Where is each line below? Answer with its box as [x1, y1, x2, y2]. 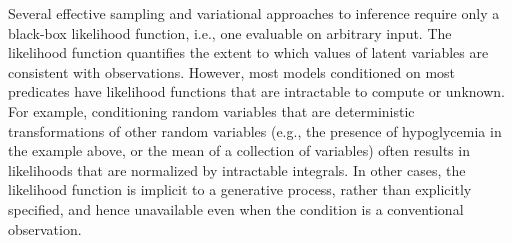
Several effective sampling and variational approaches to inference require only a [8, 3, 500, 23]
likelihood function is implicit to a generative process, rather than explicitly [8, 179, 472, 200]
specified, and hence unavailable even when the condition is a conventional [8, 198, 464, 219]
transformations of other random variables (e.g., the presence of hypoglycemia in [8, 120, 502, 141]
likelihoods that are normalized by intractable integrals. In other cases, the [8, 159, 466, 180]
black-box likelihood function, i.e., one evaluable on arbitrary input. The [8, 22, 452, 43]
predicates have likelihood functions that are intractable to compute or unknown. [8, 81, 505, 102]
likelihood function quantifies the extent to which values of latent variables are [8, 42, 489, 63]
